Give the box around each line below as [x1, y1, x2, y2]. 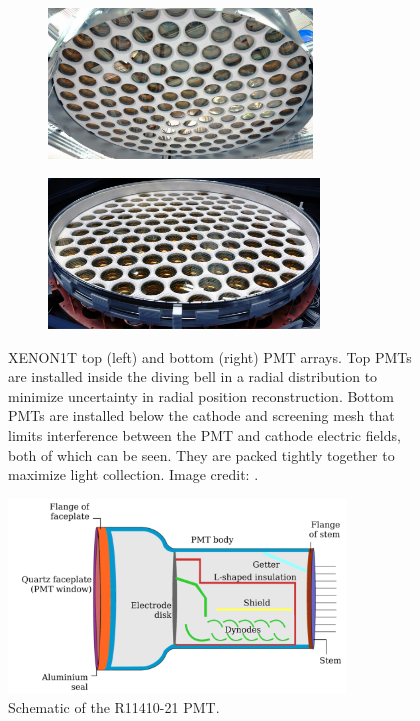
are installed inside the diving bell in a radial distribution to [8, 366, 378, 387]
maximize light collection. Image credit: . [8, 464, 259, 485]
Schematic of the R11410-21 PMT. [8, 697, 220, 718]
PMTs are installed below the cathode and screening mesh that [8, 405, 395, 426]
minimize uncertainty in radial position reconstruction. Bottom [8, 385, 394, 406]
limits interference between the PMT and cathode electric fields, [8, 424, 401, 445]
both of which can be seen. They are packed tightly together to [8, 444, 395, 465]
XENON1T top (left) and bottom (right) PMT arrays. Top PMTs [8, 346, 412, 367]
